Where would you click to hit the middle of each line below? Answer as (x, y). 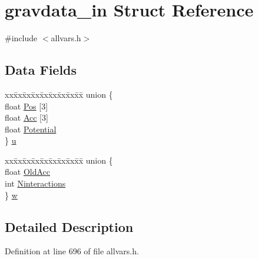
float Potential (31, 129)
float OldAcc (28, 172)
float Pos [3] (27, 106)
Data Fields (41, 70)
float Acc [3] (27, 117)
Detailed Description (69, 226)
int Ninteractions (35, 183)
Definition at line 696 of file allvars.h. (72, 251)
